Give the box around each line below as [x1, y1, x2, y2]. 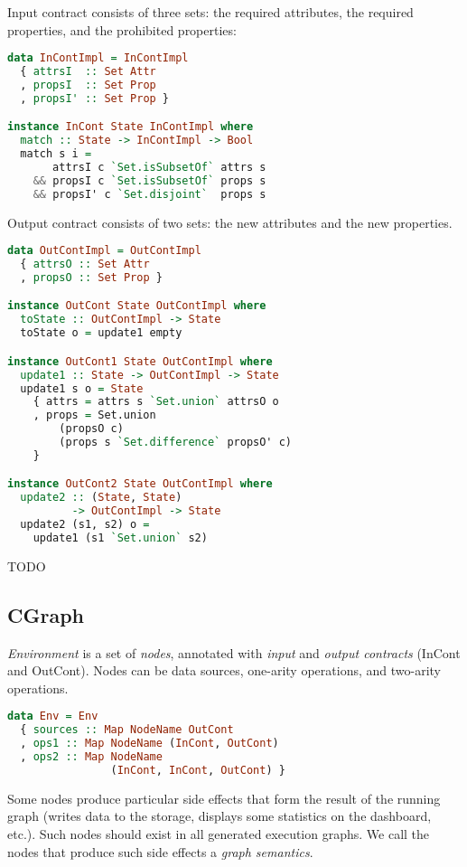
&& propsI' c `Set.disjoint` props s [33, 187, 266, 201]
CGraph [7, 600, 84, 628]
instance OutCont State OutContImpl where [7, 299, 266, 313]
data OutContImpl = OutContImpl [7, 244, 201, 258]
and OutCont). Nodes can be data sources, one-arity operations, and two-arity [7, 661, 441, 680]
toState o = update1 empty [20, 326, 182, 340]
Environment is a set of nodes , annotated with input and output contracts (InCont [7, 643, 461, 662]
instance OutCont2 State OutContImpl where [7, 477, 273, 491]
